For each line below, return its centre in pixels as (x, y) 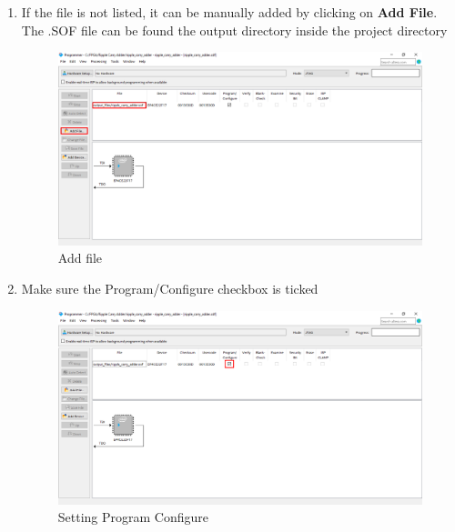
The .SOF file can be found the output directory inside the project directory (234, 30)
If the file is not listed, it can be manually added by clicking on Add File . (229, 12)
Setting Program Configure (133, 517)
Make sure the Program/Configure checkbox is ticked (170, 288)
